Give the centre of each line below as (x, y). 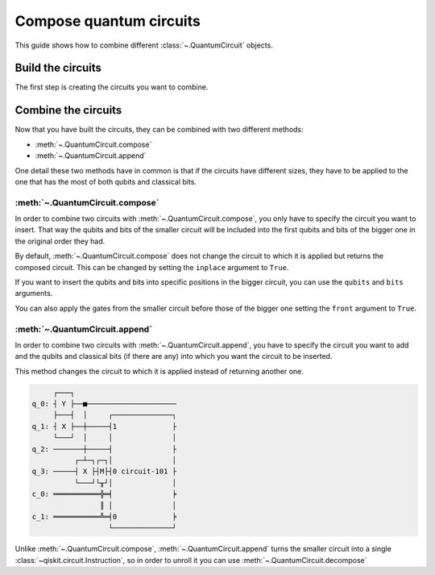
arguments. (34, 294)
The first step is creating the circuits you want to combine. (112, 87)
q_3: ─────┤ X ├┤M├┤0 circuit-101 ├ (104, 471)
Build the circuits (58, 68)
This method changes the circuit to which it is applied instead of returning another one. (159, 371)
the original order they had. (60, 241)
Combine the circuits (68, 110)
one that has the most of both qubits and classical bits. (106, 181)
